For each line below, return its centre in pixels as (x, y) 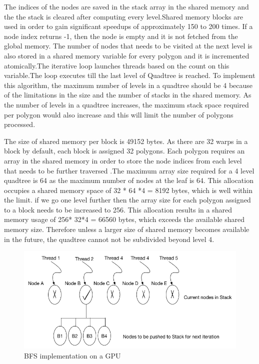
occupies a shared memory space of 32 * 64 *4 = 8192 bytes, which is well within (128, 190)
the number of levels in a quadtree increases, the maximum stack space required (126, 104)
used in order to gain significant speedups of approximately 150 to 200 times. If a (128, 26)
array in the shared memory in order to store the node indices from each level (123, 160)
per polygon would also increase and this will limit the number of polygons (119, 114)
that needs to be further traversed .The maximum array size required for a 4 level (129, 170)
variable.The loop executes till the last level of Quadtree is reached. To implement (130, 75)
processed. (20, 124)
